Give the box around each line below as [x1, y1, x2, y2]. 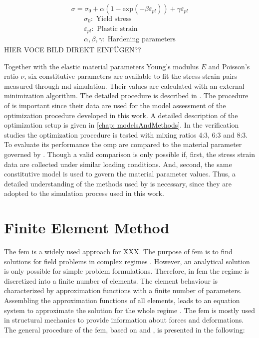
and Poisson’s [208, 61, 250, 71]
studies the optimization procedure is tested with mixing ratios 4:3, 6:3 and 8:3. [4, 129, 248, 140]
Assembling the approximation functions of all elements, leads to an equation [4, 295, 240, 305]
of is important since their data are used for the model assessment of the [4, 100, 226, 110]
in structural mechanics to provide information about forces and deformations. [4, 315, 244, 325]
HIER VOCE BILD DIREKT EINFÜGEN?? [4, 44, 141, 54]
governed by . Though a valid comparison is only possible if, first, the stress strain [4, 149, 255, 159]
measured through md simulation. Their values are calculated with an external [4, 80, 245, 91]
